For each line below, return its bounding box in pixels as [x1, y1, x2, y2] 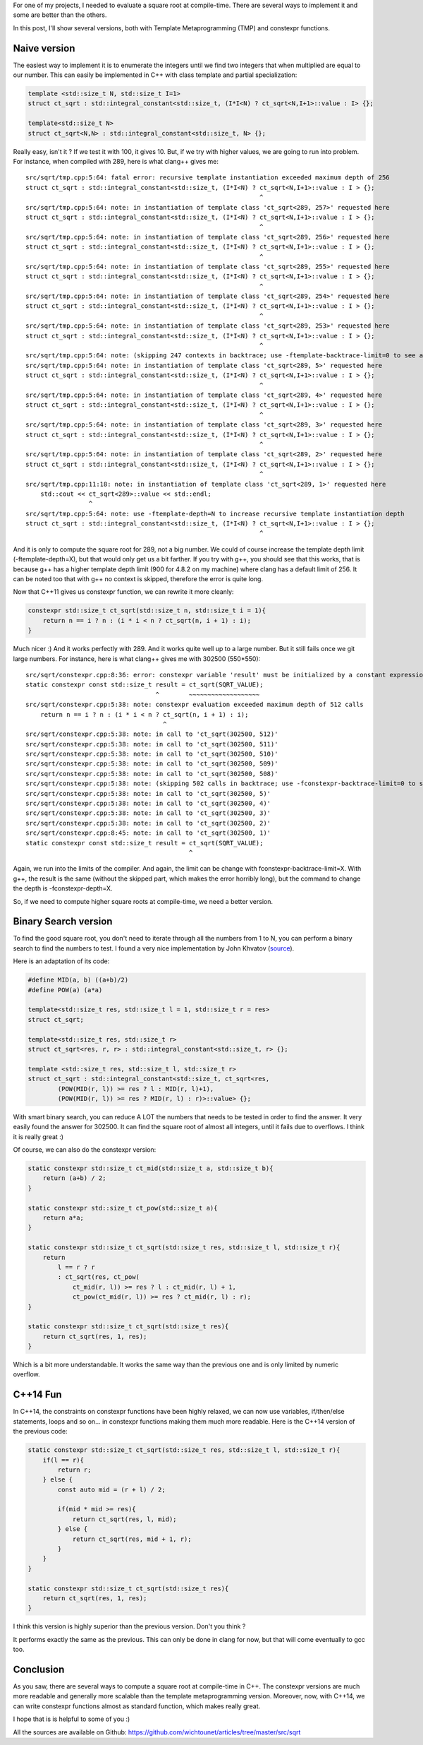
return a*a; [42, 1213, 85, 1222]
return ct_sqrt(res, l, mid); [72, 1515, 177, 1523]
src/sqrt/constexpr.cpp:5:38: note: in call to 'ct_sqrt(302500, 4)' [25, 799, 271, 808]
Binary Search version [13, 915, 113, 928]
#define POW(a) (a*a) [27, 986, 103, 994]
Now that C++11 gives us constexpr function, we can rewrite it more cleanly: [13, 588, 234, 596]
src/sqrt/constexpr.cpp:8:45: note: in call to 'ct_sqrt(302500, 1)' [25, 829, 271, 837]
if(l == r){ [42, 1455, 85, 1464]
